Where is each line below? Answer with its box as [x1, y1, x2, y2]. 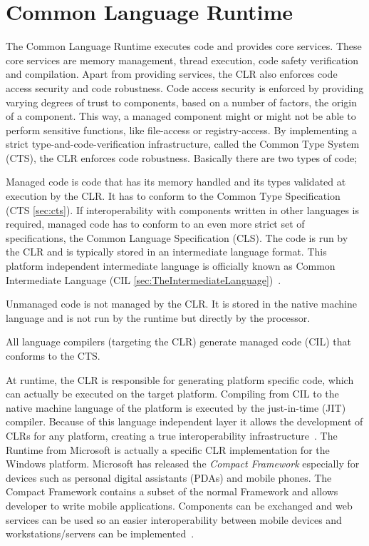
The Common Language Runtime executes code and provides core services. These [6, 39, 362, 54]
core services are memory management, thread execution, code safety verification [6, 52, 359, 67]
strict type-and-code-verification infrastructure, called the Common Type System [6, 136, 360, 151]
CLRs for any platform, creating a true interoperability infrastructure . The [6, 428, 338, 443]
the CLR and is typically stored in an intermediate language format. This [6, 244, 327, 259]
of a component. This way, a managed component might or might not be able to [6, 108, 356, 123]
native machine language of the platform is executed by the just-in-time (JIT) [6, 400, 346, 415]
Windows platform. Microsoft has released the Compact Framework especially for [6, 456, 360, 471]
